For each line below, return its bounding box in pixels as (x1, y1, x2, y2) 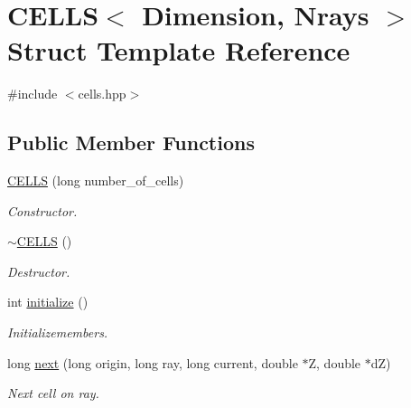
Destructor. (7, 261, 70, 280)
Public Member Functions (7, 128, 255, 157)
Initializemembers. (7, 323, 108, 342)
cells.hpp (78, 84, 126, 103)
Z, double (308, 353, 361, 372)
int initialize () (7, 292, 89, 311)
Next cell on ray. (7, 384, 99, 403)
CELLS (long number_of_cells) (7, 171, 184, 190)
